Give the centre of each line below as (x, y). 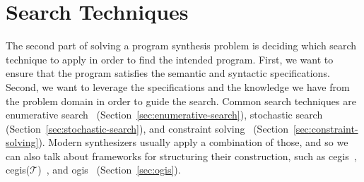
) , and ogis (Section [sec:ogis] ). (109, 170)
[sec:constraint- (325, 128)
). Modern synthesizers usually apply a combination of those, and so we (193, 142)
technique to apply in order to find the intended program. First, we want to (170, 59)
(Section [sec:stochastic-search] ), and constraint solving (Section (147, 128)
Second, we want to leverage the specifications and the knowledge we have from (178, 86)
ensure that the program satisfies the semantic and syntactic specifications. (168, 73)
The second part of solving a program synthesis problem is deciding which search (181, 45)
